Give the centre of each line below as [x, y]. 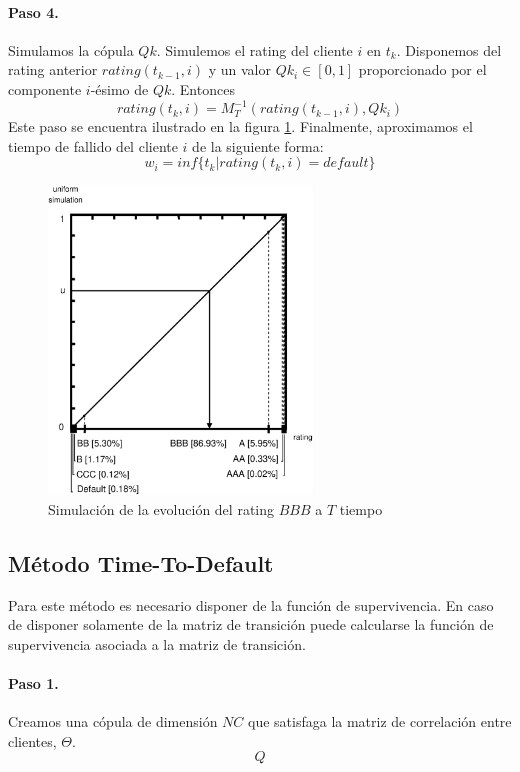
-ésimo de [119, 88]
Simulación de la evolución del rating [161, 508]
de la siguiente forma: [258, 145]
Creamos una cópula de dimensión [113, 721]
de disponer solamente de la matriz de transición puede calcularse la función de [251, 624]
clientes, [32, 740]
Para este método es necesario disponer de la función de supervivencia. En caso [251, 604]
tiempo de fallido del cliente [93, 145]
